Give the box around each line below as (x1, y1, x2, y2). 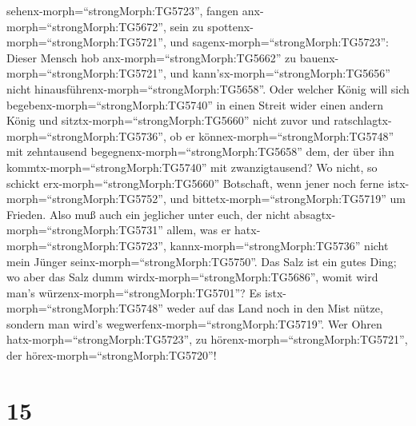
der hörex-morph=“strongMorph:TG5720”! (6, 347, 217, 364)
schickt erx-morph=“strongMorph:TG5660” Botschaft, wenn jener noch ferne (6, 174, 384, 191)
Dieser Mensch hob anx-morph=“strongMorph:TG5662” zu (6, 49, 296, 66)
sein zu (170, 18, 204, 34)
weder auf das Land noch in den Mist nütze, (166, 300, 383, 317)
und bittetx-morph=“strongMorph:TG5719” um (170, 190, 406, 207)
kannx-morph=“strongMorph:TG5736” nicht (170, 237, 389, 253)
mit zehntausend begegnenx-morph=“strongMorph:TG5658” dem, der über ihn (6, 143, 394, 160)
